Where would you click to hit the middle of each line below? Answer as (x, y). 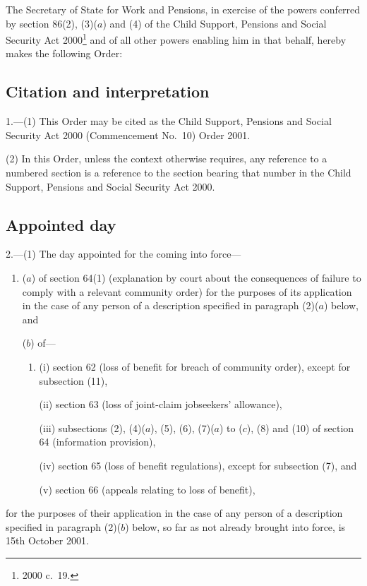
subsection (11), (73, 380)
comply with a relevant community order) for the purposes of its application (187, 291)
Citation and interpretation (108, 91)
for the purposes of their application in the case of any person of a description (174, 513)
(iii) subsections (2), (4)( (92, 427)
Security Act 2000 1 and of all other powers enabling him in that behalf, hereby (176, 38)
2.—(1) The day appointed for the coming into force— (124, 254)
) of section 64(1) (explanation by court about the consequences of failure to (196, 277)
